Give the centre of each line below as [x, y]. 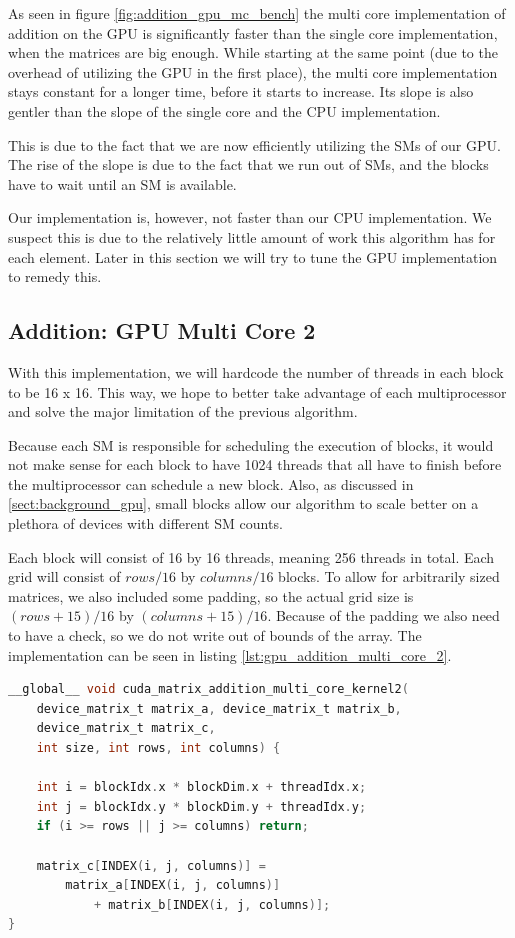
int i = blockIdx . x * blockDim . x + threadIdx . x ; [201, 787]
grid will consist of [64, 576]
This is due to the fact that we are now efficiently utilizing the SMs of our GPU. [254, 144]
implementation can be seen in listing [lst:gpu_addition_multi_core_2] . [230, 654]
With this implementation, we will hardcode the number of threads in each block [256, 371]
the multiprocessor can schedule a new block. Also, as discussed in [211, 483]
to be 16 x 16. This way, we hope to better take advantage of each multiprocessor [257, 391]
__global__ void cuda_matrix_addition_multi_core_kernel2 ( [208, 689]
